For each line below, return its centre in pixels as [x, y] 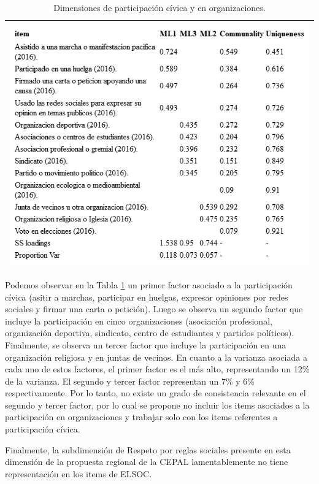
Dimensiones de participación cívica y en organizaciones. [159, 7]
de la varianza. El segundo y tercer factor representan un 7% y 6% [130, 381]
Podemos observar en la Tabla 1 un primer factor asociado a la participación [149, 284]
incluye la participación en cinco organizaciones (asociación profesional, [139, 321]
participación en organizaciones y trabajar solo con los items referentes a [141, 417]
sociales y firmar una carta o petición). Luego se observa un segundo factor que [154, 309]
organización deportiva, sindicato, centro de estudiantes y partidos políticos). [150, 333]
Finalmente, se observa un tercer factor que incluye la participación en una [146, 344]
